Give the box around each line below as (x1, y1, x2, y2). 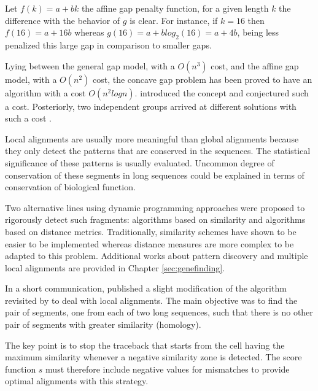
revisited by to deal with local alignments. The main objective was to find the (5, 293, 298, 306)
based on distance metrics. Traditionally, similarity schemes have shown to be (5, 225, 297, 238)
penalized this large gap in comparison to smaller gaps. (5, 38, 212, 51)
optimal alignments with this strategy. (5, 374, 149, 387)
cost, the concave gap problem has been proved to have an (92, 72, 312, 85)
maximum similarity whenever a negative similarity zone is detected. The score (5, 350, 302, 363)
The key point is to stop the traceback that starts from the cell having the (5, 338, 285, 351)
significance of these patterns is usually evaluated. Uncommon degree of (5, 156, 274, 169)
